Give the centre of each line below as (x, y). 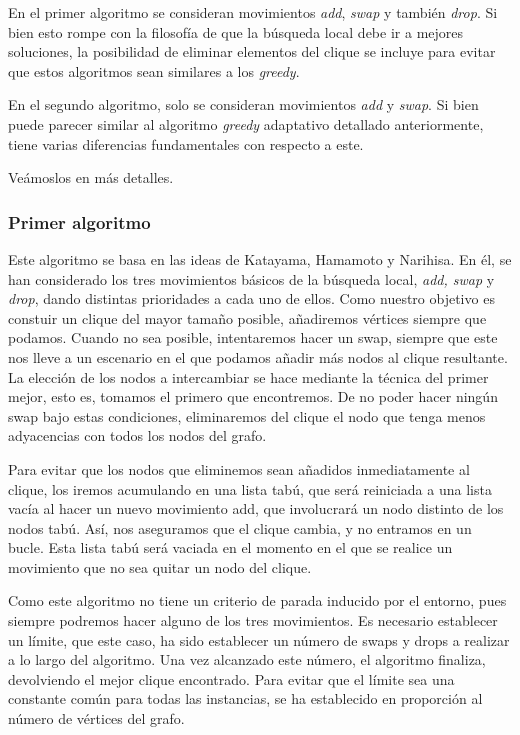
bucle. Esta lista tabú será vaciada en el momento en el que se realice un (230, 547)
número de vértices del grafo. (96, 718)
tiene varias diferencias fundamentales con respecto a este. (186, 143)
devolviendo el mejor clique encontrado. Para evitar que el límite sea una (231, 678)
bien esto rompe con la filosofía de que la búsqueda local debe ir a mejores (236, 31)
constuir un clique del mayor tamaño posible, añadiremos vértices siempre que (247, 317)
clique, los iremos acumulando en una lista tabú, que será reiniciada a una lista (250, 488)
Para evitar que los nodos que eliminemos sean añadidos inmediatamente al (239, 468)
